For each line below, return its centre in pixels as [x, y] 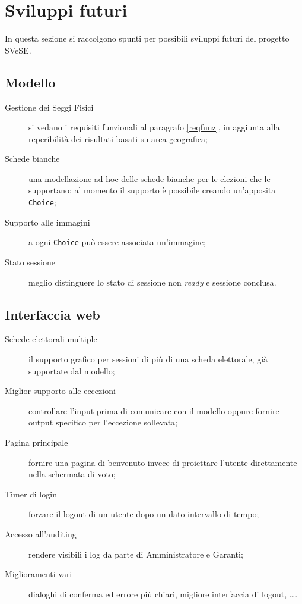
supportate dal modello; [72, 370]
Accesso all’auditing [41, 533]
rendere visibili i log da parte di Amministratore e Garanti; [136, 554]
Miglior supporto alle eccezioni [60, 391]
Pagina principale [36, 442]
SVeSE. [18, 50]
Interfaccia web [53, 314]
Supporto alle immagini [47, 222]
